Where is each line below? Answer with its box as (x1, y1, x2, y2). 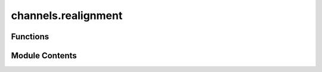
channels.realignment (11, 9, 123, 22)
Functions (11, 32, 49, 42)
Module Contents (11, 51, 77, 61)
